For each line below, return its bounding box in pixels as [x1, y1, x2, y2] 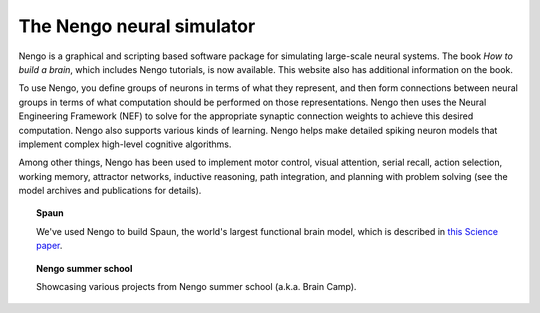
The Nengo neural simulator [18, 15, 256, 37]
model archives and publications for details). [18, 185, 202, 197]
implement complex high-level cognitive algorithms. [18, 138, 232, 150]
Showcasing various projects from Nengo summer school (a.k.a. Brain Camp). [36, 281, 357, 293]
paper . [36, 240, 63, 252]
